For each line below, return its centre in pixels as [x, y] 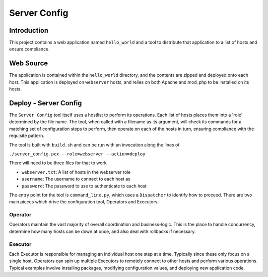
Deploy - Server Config [45, 103]
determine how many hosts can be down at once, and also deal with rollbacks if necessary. [102, 231]
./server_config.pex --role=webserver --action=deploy [77, 154]
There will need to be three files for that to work [58, 163]
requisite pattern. [27, 136]
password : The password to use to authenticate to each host [84, 186]
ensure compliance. [29, 49]
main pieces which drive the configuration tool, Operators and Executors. [84, 202]
